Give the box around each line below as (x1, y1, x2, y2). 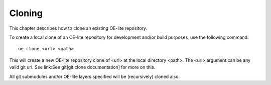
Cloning (9, 8, 43, 19)
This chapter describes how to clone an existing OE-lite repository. (9, 25, 148, 31)
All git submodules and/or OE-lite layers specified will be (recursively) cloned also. (9, 73, 180, 79)
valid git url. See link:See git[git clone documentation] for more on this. (9, 64, 156, 70)
